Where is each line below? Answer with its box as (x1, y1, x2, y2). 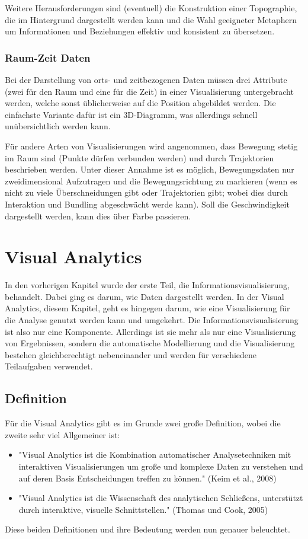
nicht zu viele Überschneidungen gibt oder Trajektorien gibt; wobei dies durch (5, 186, 288, 199)
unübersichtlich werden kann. (5, 120, 111, 132)
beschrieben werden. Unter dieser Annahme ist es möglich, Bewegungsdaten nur (5, 163, 294, 176)
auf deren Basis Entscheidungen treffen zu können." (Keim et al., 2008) (18, 471, 277, 484)
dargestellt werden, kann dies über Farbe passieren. (5, 209, 191, 222)
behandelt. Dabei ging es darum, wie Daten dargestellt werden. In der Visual (5, 290, 284, 302)
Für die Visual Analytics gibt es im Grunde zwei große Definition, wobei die (5, 417, 281, 429)
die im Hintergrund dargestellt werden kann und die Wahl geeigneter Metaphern (5, 13, 297, 25)
